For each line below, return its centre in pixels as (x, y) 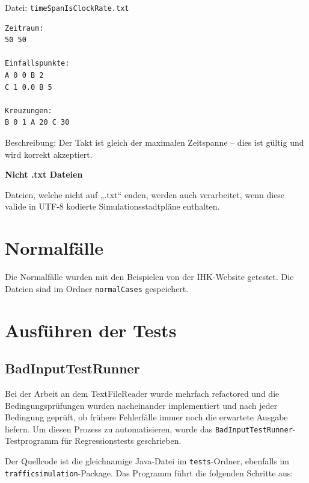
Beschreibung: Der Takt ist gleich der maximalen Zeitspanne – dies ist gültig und (154, 142)
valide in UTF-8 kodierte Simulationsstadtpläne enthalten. (112, 206)
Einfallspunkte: (37, 64)
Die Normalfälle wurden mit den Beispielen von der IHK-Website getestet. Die (149, 277)
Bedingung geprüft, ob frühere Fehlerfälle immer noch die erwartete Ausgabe (146, 417)
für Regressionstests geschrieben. (121, 441)
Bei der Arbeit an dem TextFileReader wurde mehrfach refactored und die (142, 393)
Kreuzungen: (29, 111)
